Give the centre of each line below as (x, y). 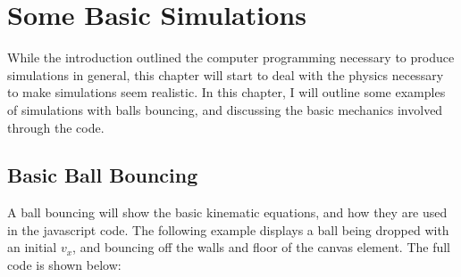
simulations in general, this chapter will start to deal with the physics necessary (226, 74)
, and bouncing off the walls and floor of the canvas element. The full (262, 247)
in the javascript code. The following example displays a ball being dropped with (228, 229)
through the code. (56, 127)
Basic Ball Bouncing (103, 175)
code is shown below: (64, 265)
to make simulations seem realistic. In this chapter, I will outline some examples (226, 92)
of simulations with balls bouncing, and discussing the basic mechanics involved (225, 109)
